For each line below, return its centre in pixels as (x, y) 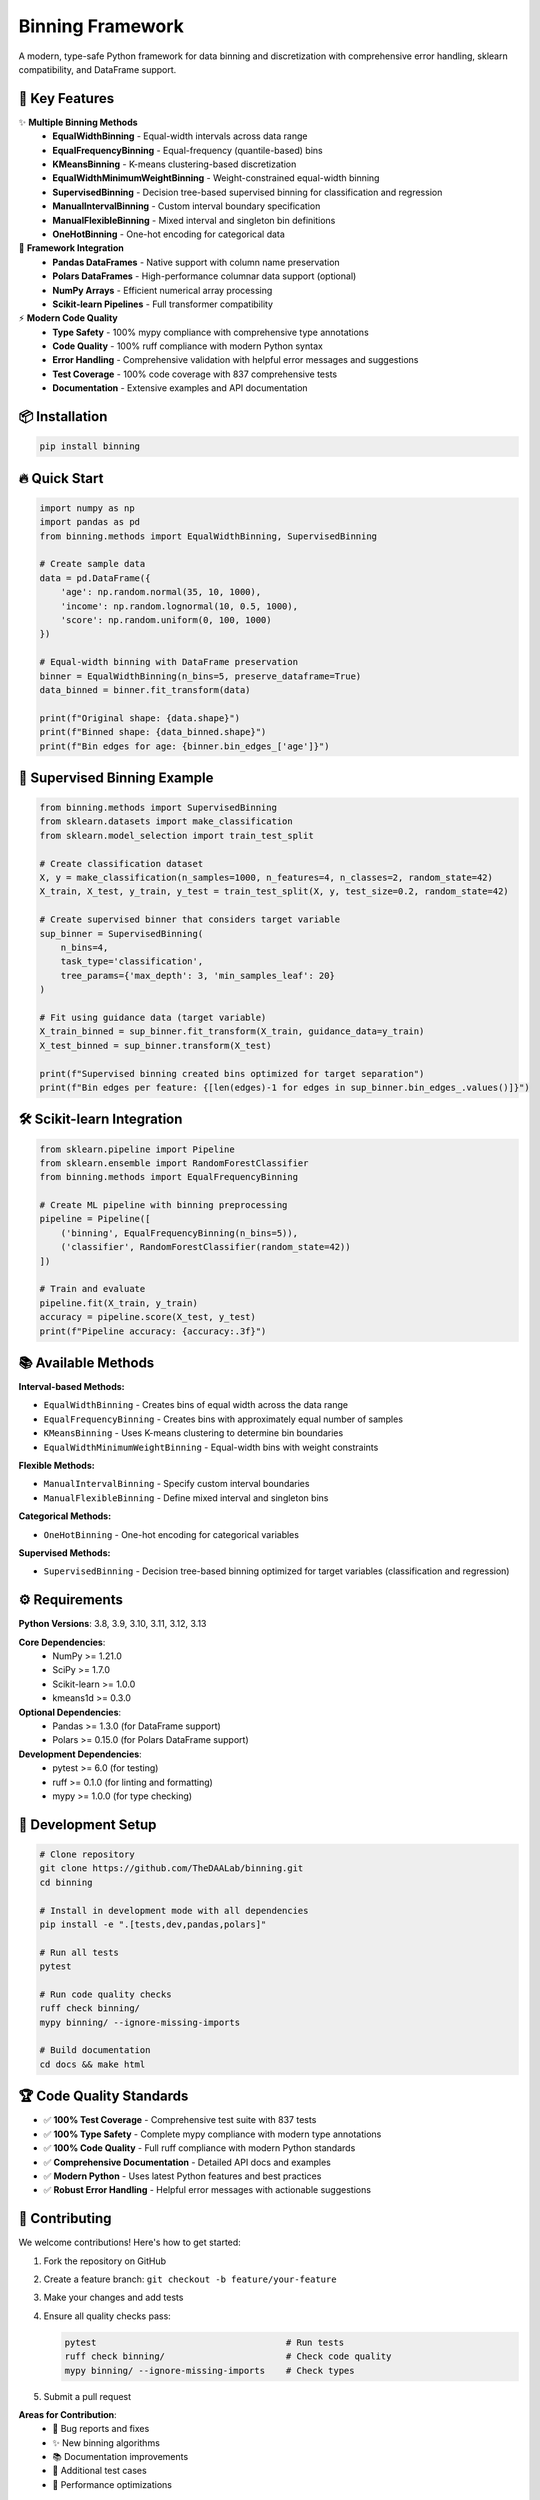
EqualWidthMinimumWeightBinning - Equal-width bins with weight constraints (211, 1447)
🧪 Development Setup (87, 1824)
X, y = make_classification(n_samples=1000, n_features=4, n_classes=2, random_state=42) (266, 878)
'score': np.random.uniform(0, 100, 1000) (166, 619)
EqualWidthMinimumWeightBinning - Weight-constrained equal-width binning (216, 178)
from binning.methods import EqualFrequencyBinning (169, 1177)
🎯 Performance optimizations (112, 2484)
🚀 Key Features (66, 98)
